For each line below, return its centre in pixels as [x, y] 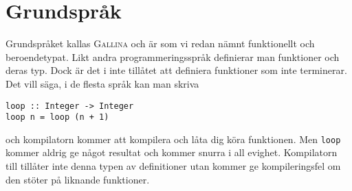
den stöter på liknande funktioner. [78, 179]
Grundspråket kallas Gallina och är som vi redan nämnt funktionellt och [160, 43]
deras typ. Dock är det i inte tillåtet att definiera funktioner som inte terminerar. [176, 70]
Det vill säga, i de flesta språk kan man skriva [102, 83]
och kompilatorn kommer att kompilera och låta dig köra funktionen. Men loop [173, 139]
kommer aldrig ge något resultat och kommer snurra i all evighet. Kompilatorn [172, 152]
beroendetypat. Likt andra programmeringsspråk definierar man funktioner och [173, 56]
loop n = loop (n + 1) [57, 117]
